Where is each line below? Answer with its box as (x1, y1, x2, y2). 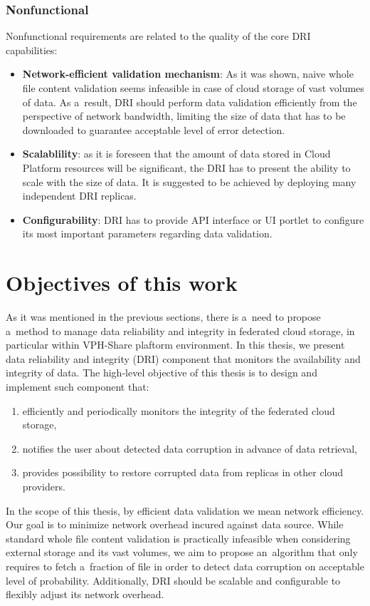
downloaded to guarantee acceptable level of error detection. (22, 122, 285, 137)
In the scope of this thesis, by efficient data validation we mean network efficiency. (6, 503, 364, 518)
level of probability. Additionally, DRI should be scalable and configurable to (6, 572, 341, 587)
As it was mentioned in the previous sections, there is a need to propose (6, 309, 321, 324)
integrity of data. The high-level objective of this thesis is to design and (6, 365, 317, 380)
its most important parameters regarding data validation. (22, 226, 273, 241)
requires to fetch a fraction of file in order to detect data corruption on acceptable (6, 558, 364, 573)
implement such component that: (6, 379, 149, 394)
